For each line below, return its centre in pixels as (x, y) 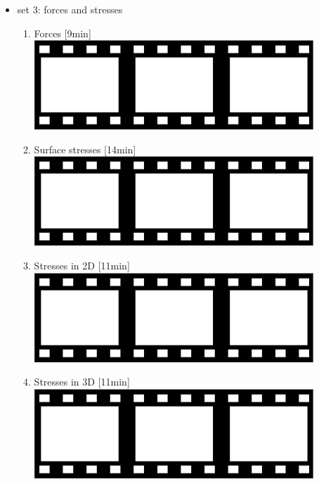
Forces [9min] (63, 33)
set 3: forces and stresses (70, 9)
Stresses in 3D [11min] (82, 382)
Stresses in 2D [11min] (82, 265)
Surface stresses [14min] (85, 149)
